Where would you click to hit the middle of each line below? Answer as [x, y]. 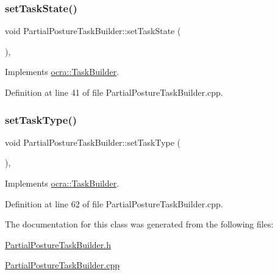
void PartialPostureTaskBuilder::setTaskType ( [93, 142]
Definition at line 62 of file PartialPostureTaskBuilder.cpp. [114, 203]
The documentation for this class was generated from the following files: [139, 224]
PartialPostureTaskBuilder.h [58, 244]
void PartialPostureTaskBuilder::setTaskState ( [93, 31]
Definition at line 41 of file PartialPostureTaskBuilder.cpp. [114, 92]
